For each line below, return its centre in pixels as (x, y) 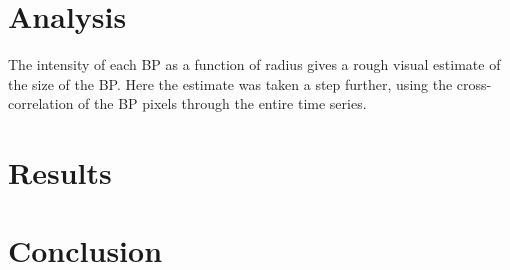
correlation (41, 103)
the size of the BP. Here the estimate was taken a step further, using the (230, 83)
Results (60, 172)
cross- (474, 83)
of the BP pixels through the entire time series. (222, 103)
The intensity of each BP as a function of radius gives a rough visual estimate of (254, 64)
